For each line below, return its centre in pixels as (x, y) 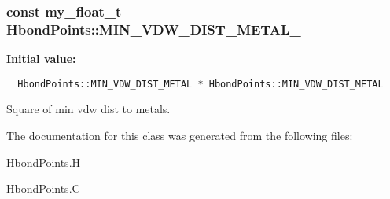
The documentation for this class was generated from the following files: (180, 135)
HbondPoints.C (43, 188)
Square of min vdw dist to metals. (88, 109)
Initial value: (41, 59)
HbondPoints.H (44, 162)
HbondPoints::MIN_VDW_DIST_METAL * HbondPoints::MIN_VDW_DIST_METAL (201, 84)
